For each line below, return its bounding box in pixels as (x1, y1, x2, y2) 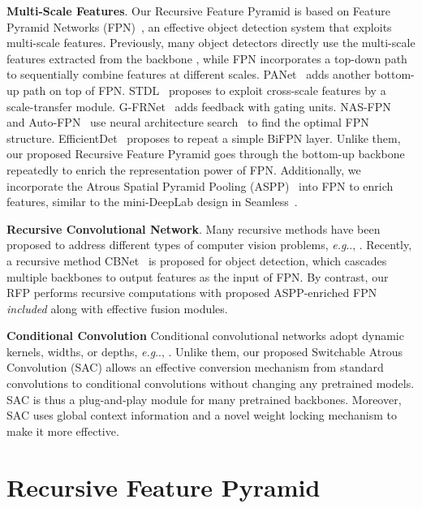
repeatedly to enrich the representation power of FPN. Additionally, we (6, 161, 361, 178)
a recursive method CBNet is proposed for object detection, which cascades (6, 252, 387, 269)
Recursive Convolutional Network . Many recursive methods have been (6, 220, 381, 237)
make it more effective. (6, 422, 119, 439)
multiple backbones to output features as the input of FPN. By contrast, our (6, 268, 389, 285)
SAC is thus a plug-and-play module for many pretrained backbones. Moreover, (6, 390, 402, 407)
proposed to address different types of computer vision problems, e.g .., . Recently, (6, 236, 412, 253)
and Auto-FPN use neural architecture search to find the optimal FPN (6, 114, 369, 131)
